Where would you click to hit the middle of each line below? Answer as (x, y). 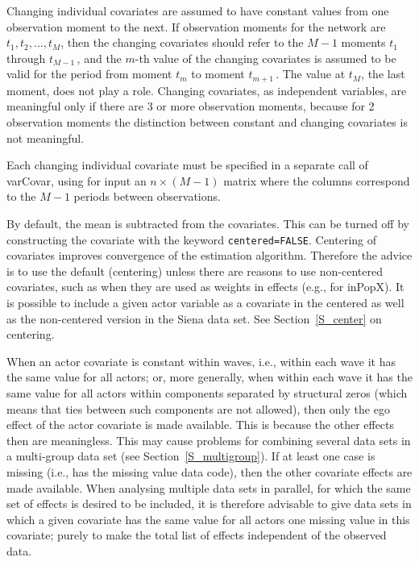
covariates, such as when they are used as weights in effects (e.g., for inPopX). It (205, 287)
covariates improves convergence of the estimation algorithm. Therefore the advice (209, 255)
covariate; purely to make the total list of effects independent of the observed (197, 535)
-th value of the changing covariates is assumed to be (266, 58)
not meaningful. (46, 137)
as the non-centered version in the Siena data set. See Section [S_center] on (194, 318)
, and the (99, 58)
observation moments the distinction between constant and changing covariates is (207, 122)
